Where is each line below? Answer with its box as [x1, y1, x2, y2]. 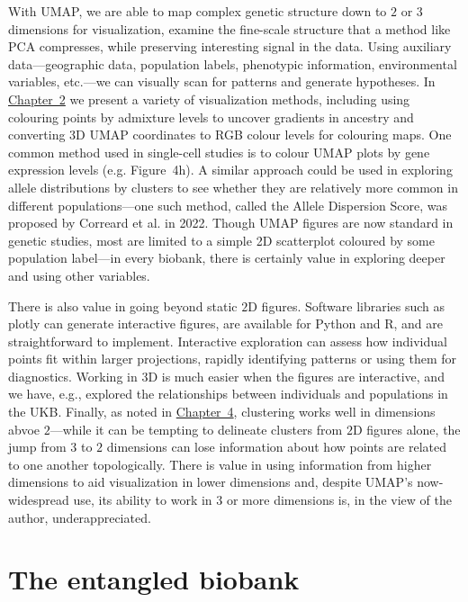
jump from [8, 437, 67, 456]
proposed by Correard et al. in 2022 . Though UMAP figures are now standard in [8, 213, 454, 232]
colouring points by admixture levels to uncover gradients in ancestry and [8, 107, 414, 126]
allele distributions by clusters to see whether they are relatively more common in [8, 177, 458, 196]
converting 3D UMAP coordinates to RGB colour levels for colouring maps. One [8, 125, 452, 144]
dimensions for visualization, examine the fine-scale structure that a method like [8, 19, 451, 38]
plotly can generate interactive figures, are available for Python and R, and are [8, 314, 443, 333]
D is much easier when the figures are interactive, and [148, 366, 445, 385]
